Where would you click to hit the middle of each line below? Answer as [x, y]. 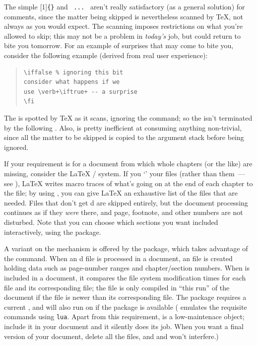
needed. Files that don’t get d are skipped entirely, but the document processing [126, 202]
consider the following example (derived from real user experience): [106, 55]
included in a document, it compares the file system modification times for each [125, 277]
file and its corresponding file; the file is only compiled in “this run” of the [117, 287]
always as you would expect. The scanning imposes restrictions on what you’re [123, 26]
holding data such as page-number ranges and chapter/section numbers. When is [127, 268]
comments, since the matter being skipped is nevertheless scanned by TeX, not [124, 16]
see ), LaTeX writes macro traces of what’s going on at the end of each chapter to [128, 183]
